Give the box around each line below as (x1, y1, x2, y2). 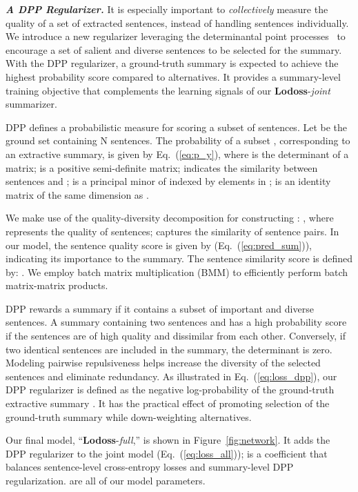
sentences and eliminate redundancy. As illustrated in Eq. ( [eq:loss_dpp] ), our (6, 368, 337, 383)
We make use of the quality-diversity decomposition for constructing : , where (6, 210, 334, 225)
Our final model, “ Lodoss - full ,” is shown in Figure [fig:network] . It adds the (6, 433, 330, 447)
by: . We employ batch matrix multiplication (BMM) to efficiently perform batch (6, 264, 348, 279)
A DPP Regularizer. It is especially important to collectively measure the (6, 2, 328, 16)
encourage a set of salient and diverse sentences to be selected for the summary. (6, 42, 342, 57)
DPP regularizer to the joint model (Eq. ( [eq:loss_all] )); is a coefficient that (6, 446, 328, 460)
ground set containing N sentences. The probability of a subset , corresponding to (6, 133, 350, 148)
